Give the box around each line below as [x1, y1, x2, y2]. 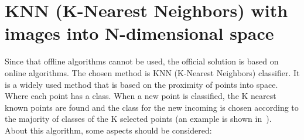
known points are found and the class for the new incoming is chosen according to [5, 101, 299, 113]
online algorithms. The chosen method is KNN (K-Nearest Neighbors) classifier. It [5, 66, 300, 78]
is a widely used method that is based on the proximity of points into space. [5, 78, 278, 90]
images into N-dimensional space [5, 21, 274, 45]
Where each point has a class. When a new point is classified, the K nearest [5, 90, 276, 102]
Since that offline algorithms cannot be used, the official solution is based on [5, 55, 279, 67]
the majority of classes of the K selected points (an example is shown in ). [5, 112, 272, 125]
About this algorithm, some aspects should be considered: [5, 124, 212, 136]
